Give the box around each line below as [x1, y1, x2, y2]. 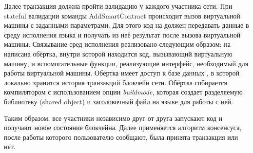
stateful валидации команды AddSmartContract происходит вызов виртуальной [4, 10, 240, 20]
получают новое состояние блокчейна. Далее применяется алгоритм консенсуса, [4, 122, 242, 133]
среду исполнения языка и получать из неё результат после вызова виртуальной [4, 29, 241, 39]
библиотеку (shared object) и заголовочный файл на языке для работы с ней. [4, 96, 233, 106]
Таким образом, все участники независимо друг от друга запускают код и [4, 113, 223, 123]
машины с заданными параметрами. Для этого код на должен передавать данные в [4, 20, 249, 30]
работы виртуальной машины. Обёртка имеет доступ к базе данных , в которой [4, 68, 239, 78]
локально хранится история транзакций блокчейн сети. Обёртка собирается [4, 77, 227, 87]
